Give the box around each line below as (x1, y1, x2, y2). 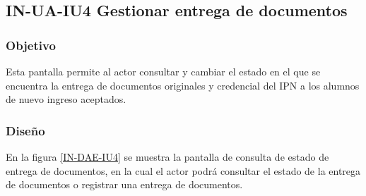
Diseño (6, 121, 45, 139)
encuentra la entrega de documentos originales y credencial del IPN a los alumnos (6, 78, 360, 92)
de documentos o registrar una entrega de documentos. (6, 177, 243, 192)
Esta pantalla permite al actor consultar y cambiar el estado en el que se (6, 64, 321, 78)
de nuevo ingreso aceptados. (6, 92, 126, 106)
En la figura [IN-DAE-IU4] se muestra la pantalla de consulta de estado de (6, 149, 329, 164)
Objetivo (6, 36, 56, 54)
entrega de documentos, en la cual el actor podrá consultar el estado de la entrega (6, 163, 361, 178)
